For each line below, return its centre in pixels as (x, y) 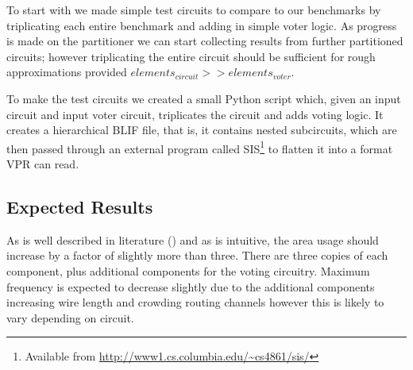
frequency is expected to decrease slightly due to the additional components (191, 286)
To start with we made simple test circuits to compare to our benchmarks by (194, 10)
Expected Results (80, 206)
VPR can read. (43, 164)
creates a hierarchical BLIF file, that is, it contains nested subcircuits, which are (202, 130)
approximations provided (67, 72)
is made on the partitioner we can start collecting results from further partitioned (205, 41)
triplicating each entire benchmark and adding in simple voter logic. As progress (202, 25)
